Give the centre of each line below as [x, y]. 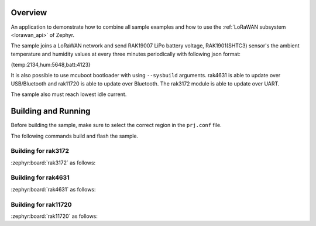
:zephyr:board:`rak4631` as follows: [53, 189]
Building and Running [51, 111]
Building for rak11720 [42, 204]
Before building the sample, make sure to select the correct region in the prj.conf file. [116, 125]
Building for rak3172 [40, 151]
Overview [29, 13]
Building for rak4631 [40, 177]
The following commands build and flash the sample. [75, 136]
